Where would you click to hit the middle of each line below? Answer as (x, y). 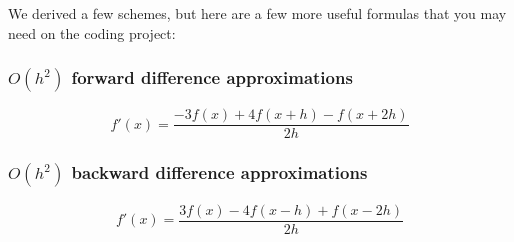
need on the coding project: (92, 32)
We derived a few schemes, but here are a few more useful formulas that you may (257, 13)
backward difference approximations (219, 172)
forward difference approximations (212, 77)
